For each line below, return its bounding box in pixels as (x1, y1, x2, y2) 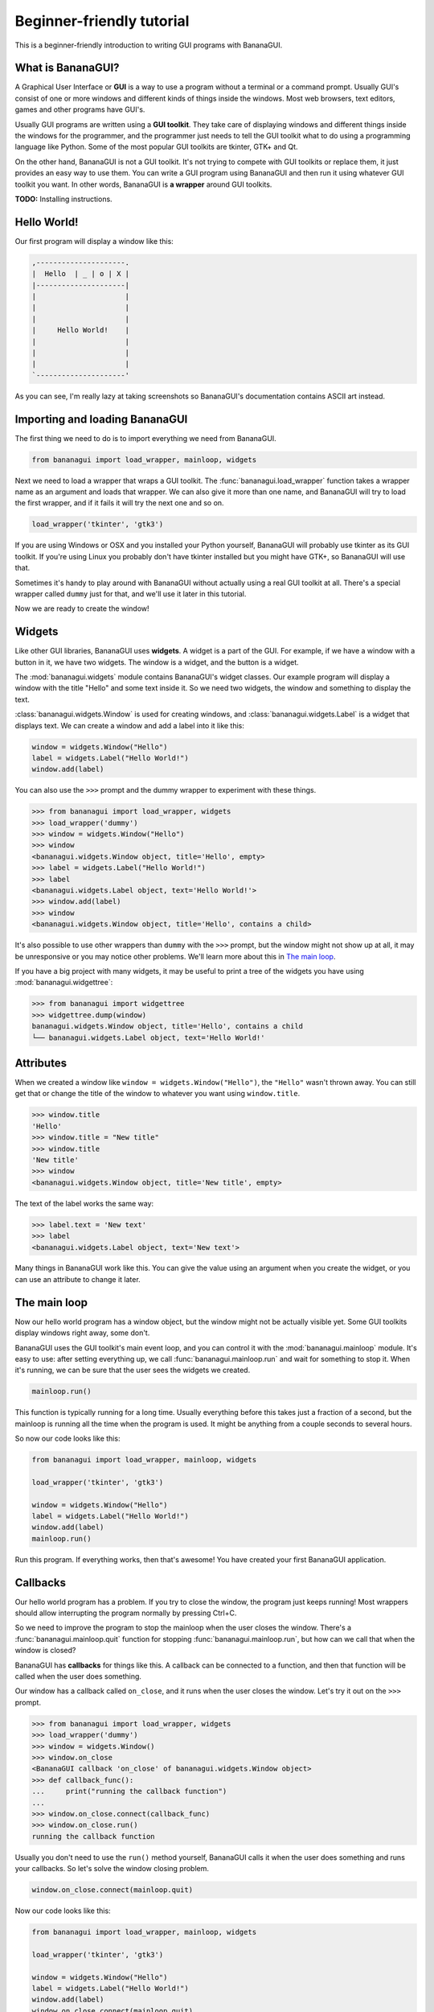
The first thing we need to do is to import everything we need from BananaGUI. (14, 433, 276, 443)
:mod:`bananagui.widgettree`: (14, 978, 113, 987)
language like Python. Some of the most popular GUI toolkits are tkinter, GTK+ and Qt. (14, 142, 298, 152)
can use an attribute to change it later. (14, 1274, 141, 1284)
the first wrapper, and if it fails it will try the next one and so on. (14, 498, 224, 508)
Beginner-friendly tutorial (14, 12, 190, 30)
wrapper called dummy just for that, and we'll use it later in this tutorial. (14, 588, 247, 599)
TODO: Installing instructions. (14, 194, 113, 204)
